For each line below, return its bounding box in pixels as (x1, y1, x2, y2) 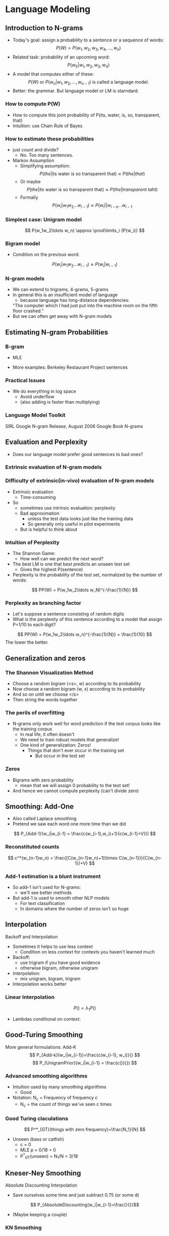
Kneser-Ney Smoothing (5, 1169, 81, 1177)
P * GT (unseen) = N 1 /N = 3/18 (20, 1152, 78, 1160)
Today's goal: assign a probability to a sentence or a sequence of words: (12, 37, 164, 43)
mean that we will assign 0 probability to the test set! (20, 782, 130, 788)
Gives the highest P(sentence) (20, 567, 83, 573)
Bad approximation (20, 510, 60, 516)
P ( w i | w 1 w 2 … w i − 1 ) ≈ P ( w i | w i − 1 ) (52, 261, 118, 268)
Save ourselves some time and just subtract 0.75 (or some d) (12, 1192, 140, 1198)
